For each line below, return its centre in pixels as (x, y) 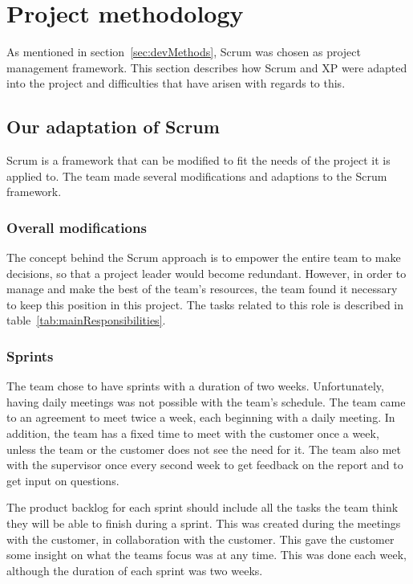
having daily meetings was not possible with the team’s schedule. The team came (206, 401)
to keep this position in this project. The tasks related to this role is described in (205, 304)
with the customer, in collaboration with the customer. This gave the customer (200, 539)
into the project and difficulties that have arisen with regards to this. (176, 83)
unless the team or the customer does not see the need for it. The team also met (204, 449)
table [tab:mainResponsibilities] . (86, 320)
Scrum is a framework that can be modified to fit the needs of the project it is (198, 160)
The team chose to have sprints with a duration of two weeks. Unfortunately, (195, 386)
